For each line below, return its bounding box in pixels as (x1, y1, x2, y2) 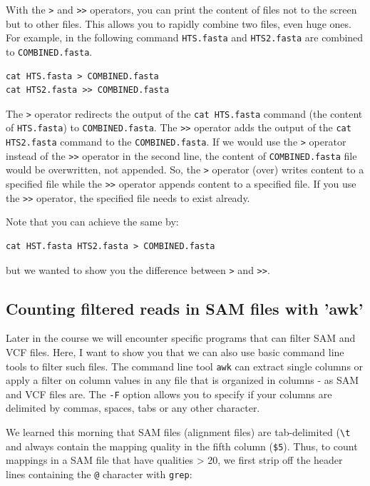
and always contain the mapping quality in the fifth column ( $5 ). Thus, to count (6, 438, 358, 453)
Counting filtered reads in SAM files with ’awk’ (6, 297, 364, 319)
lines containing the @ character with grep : (6, 466, 192, 481)
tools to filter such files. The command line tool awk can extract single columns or (6, 358, 364, 373)
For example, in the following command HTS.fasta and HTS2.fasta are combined (6, 30, 364, 45)
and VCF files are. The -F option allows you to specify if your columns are (6, 386, 332, 401)
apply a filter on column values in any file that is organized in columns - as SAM (6, 373, 359, 388)
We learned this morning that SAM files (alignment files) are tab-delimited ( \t (6, 425, 351, 440)
